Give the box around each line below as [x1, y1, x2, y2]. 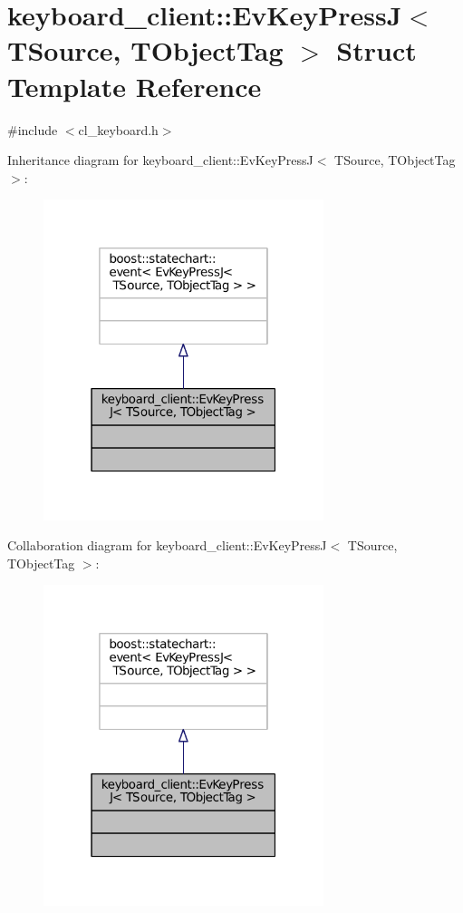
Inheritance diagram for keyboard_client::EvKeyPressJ [7, 151, 313, 170]
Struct [336, 32, 417, 69]
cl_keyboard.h [78, 120, 159, 139]
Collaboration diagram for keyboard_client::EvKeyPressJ [7, 536, 327, 555]
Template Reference [7, 67, 262, 104]
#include [7, 120, 58, 139]
